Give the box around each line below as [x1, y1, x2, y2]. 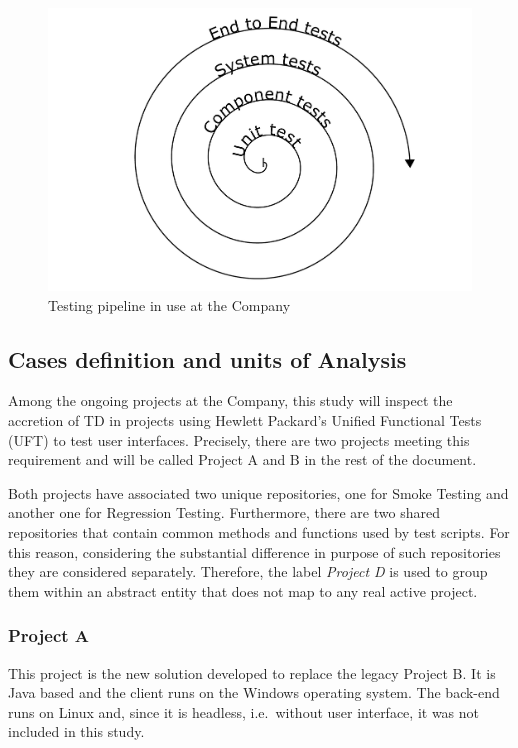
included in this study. [8, 721, 145, 742]
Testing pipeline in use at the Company [48, 294, 291, 315]
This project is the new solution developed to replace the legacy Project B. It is [8, 662, 496, 683]
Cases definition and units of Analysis [8, 343, 407, 374]
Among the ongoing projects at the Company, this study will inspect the [8, 390, 453, 411]
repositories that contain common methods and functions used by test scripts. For [8, 522, 510, 543]
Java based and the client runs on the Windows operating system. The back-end [8, 682, 500, 703]
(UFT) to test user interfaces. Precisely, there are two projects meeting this [8, 429, 470, 450]
